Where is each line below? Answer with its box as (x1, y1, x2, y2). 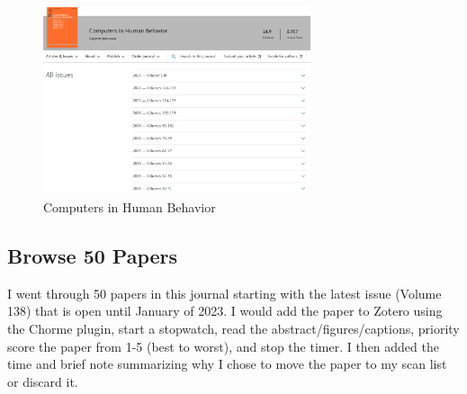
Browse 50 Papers (7, 241, 178, 269)
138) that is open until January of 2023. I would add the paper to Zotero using (7, 301, 443, 320)
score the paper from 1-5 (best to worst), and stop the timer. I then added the (7, 336, 439, 355)
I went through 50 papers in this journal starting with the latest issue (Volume (7, 283, 442, 302)
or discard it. (7, 372, 78, 390)
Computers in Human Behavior (43, 197, 216, 216)
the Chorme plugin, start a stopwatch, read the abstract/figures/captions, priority (7, 318, 460, 337)
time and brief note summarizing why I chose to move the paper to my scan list (7, 354, 447, 373)
